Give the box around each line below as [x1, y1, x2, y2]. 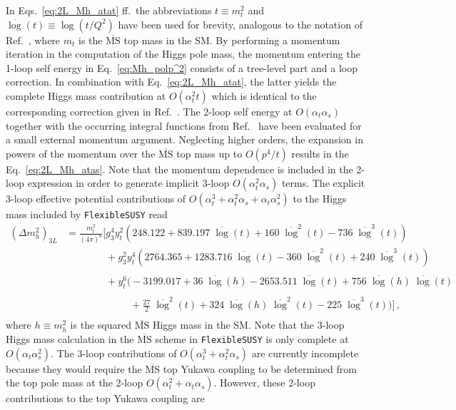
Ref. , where [6, 32, 61, 47]
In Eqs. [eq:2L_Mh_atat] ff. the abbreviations [6, 3, 212, 17]
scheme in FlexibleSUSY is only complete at [155, 331, 349, 346]
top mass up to [176, 145, 243, 160]
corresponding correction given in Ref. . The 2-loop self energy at [6, 103, 293, 118]
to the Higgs [293, 191, 347, 206]
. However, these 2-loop [213, 375, 315, 390]
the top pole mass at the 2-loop [6, 375, 143, 390]
